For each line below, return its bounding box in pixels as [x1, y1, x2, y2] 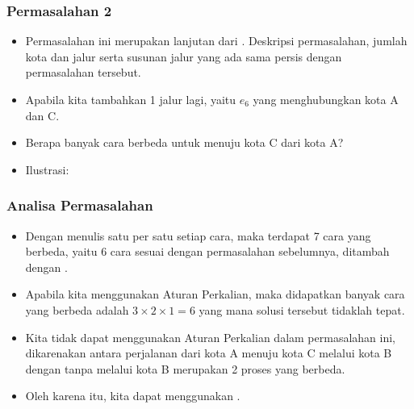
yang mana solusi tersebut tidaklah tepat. [199, 301, 405, 318]
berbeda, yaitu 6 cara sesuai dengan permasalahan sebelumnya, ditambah [25, 243, 390, 260]
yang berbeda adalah [25, 301, 129, 318]
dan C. [25, 106, 60, 123]
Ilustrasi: [25, 161, 69, 177]
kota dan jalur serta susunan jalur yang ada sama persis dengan [25, 48, 342, 65]
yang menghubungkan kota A [253, 91, 399, 107]
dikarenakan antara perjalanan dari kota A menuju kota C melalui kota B [25, 344, 392, 361]
